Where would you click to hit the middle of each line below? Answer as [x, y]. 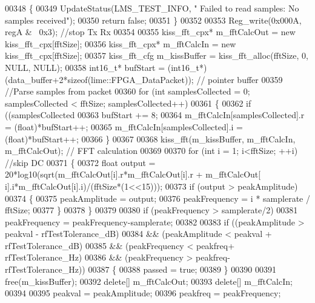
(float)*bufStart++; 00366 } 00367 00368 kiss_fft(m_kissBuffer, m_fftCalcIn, [150, 138]
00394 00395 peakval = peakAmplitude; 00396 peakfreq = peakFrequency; [143, 293]
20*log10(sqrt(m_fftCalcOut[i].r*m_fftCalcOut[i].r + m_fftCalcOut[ [133, 174]
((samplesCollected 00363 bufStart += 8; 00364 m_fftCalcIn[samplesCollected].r [155, 115]
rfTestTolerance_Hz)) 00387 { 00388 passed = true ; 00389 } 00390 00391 [141, 269]
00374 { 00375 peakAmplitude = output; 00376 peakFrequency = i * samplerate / [157, 198]
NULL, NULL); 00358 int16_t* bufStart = [85, 67]
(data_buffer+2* [36, 79]
